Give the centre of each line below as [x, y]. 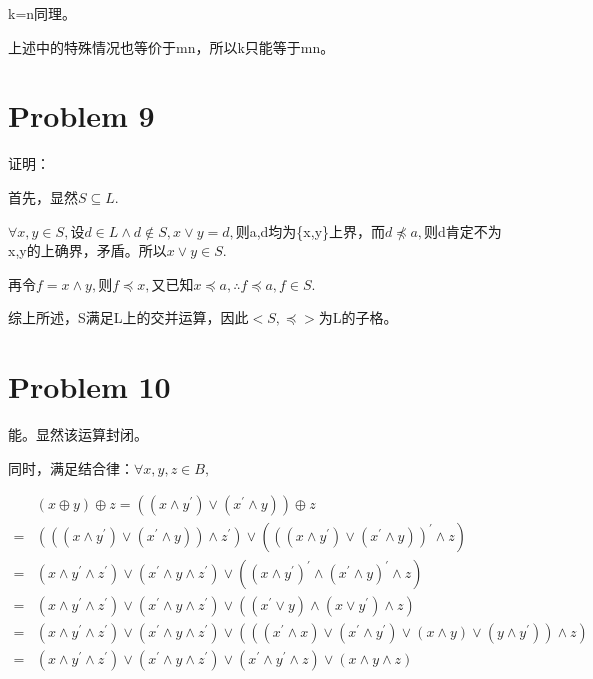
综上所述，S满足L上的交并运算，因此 [128, 317]
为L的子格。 [358, 317]
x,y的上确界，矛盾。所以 [87, 250]
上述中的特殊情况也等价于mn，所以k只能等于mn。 [171, 46]
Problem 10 [89, 386]
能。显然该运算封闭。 [78, 434]
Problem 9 [81, 115]
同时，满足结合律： [71, 467]
